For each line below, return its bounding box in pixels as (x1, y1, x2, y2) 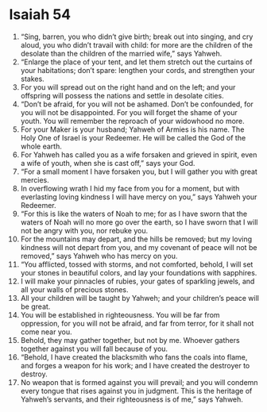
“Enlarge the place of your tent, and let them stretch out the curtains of (20, 57, 253, 67)
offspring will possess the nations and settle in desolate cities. (20, 90, 225, 100)
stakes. (20, 74, 44, 83)
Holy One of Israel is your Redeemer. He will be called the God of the (20, 133, 246, 142)
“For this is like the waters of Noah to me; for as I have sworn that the (20, 209, 248, 218)
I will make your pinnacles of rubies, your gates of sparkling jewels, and (20, 276, 255, 286)
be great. (20, 302, 51, 311)
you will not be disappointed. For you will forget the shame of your (20, 107, 238, 117)
